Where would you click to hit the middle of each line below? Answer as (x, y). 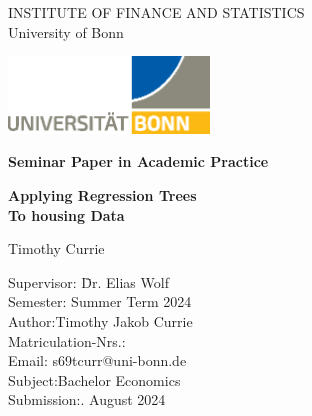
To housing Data (66, 214)
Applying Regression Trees (102, 194)
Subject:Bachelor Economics (94, 379)
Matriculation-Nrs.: (67, 340)
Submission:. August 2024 (87, 399)
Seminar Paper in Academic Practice (138, 161)
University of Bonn (66, 31)
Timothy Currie (56, 248)
